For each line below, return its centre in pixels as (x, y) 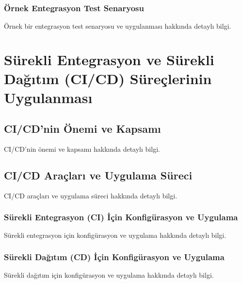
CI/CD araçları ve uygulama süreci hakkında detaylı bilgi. (91, 195)
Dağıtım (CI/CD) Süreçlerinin (108, 79)
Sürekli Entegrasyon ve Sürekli (109, 59)
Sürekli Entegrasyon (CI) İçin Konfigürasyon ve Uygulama (121, 217)
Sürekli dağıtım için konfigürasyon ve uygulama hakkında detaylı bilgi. (109, 275)
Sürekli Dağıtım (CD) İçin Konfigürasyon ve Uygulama (114, 256)
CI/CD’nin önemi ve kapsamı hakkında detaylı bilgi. (82, 149)
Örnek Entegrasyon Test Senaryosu (74, 8)
